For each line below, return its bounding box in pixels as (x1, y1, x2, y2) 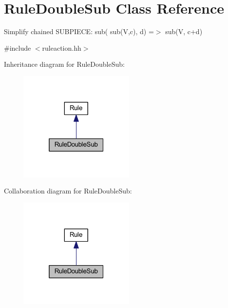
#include (4, 42, 31, 53)
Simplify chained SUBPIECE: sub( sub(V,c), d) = (4, 26, 154, 37)
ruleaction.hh (42, 42, 81, 53)
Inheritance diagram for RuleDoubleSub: (4, 59, 125, 69)
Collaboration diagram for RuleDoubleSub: (4, 186, 132, 196)
